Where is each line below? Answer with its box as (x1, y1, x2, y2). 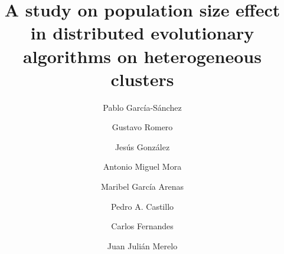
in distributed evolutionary (30, 21, 254, 45)
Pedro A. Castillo (110, 200, 174, 212)
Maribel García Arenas (101, 180, 184, 193)
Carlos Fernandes (111, 220, 174, 232)
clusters (110, 67, 174, 91)
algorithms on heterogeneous (23, 44, 262, 68)
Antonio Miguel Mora (103, 160, 182, 173)
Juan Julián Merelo (107, 239, 178, 252)
